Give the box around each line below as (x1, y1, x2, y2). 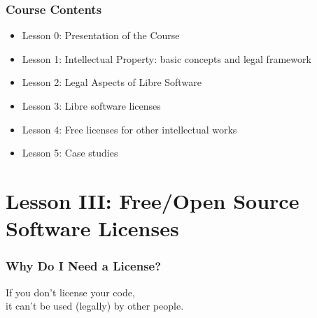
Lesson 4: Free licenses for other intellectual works (22, 122, 237, 136)
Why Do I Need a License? (6, 257, 162, 275)
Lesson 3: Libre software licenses (22, 99, 161, 113)
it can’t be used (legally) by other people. (6, 298, 184, 313)
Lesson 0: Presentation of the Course (22, 28, 180, 43)
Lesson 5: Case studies (22, 145, 118, 160)
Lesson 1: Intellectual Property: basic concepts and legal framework (22, 51, 311, 66)
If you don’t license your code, (6, 284, 135, 299)
